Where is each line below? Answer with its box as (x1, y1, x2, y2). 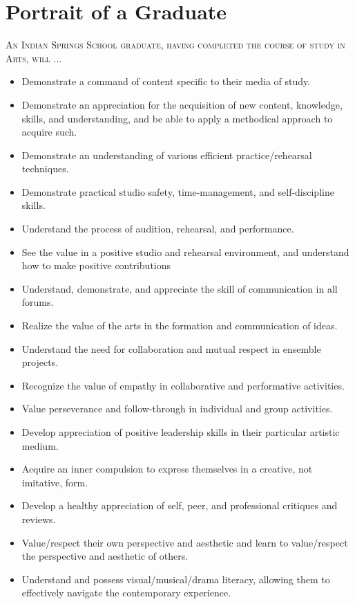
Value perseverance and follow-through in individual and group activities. (21, 401, 333, 416)
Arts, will (6, 51, 50, 65)
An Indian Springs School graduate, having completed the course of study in (6, 37, 345, 52)
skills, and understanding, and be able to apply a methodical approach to (21, 111, 333, 125)
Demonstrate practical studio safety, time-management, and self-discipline (21, 184, 334, 199)
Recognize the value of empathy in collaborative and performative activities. (21, 378, 345, 392)
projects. (21, 355, 59, 369)
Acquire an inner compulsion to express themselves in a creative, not (21, 461, 313, 476)
